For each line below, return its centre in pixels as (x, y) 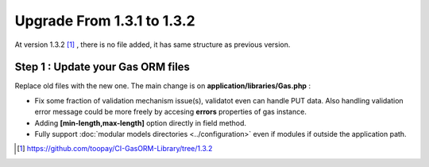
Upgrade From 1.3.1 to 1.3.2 (105, 21)
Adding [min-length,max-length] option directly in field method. (140, 122)
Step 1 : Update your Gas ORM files (102, 67)
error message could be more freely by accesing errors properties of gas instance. (171, 112)
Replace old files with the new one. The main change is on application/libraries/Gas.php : (163, 86)
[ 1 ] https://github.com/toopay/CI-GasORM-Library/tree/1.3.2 (115, 149)
